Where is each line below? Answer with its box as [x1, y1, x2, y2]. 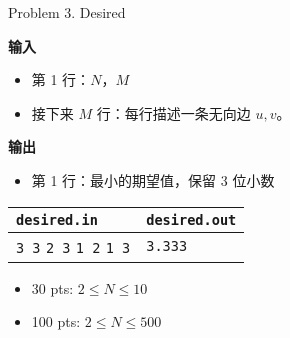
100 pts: [31, 311, 81, 332]
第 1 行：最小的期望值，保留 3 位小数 [31, 169, 275, 190]
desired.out [146, 211, 237, 228]
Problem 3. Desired [8, 2, 126, 22]
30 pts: [31, 277, 74, 298]
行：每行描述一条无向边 [96, 102, 251, 123]
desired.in [16, 211, 98, 228]
